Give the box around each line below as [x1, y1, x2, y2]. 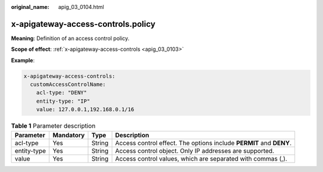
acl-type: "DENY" [36, 90, 87, 96]
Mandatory [53, 131, 85, 139]
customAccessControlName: [30, 81, 106, 88]
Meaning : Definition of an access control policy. [11, 35, 130, 42]
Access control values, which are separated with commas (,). [115, 154, 287, 162]
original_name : [11, 4, 50, 10]
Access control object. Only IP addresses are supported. [115, 146, 275, 155]
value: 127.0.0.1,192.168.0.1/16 [36, 106, 135, 113]
